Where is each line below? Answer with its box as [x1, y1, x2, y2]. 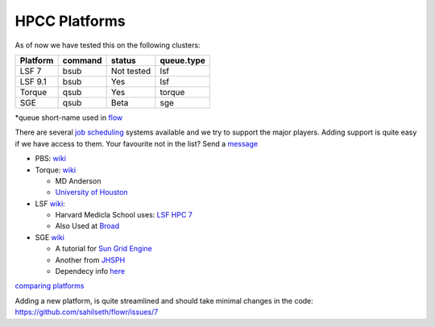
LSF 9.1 [19, 76, 48, 87]
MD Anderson [55, 176, 101, 185]
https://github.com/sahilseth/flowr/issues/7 [14, 307, 159, 317]
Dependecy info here [55, 267, 125, 276]
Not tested [110, 65, 151, 77]
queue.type [159, 55, 205, 66]
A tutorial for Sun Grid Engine [55, 244, 152, 254]
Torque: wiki [35, 165, 77, 175]
